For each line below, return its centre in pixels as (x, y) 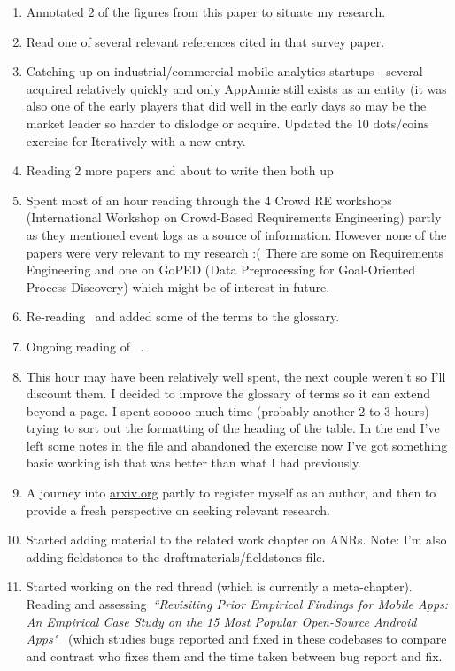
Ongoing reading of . (85, 346)
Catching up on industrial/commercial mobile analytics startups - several (224, 71)
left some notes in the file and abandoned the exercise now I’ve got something (237, 445)
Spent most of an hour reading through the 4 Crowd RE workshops (209, 200)
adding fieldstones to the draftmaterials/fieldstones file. (176, 556)
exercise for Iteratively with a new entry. (136, 140)
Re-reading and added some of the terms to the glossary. (183, 316)
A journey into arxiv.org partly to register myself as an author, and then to (231, 493)
